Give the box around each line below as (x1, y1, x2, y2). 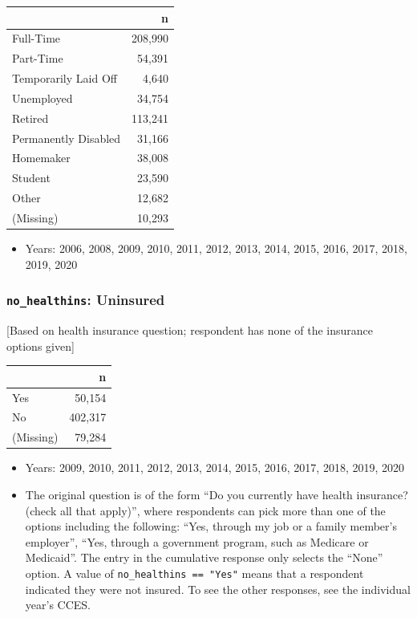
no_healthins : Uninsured (6, 290, 165, 310)
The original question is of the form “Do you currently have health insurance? (25, 486, 408, 502)
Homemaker (12, 149, 71, 166)
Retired (12, 109, 49, 126)
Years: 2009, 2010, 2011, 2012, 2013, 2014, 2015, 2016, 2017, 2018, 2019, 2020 (25, 459, 405, 476)
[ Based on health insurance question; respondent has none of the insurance (6, 322, 373, 338)
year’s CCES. (25, 596, 91, 613)
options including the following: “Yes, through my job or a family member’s (25, 518, 397, 535)
